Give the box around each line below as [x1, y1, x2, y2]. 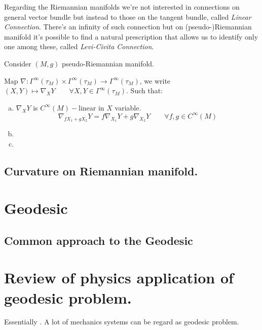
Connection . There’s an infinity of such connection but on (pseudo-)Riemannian [4, 21, 252, 32]
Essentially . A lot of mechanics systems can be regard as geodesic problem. [4, 316, 239, 327]
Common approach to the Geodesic [4, 232, 193, 248]
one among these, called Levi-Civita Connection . [4, 41, 154, 52]
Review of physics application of [4, 267, 234, 288]
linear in [79, 102, 104, 113]
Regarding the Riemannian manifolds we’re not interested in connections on [4, 2, 240, 12]
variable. [115, 102, 141, 113]
